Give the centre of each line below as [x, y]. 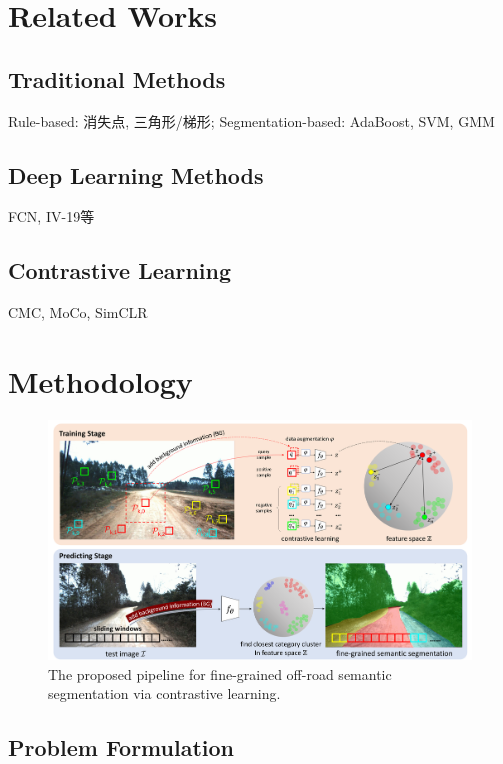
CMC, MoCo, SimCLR [78, 312]
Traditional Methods [117, 78]
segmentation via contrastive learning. [164, 693]
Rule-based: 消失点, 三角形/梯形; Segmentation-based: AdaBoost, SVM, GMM [251, 120]
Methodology [100, 380]
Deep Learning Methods [136, 174]
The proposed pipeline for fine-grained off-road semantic [220, 673]
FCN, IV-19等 [51, 216]
